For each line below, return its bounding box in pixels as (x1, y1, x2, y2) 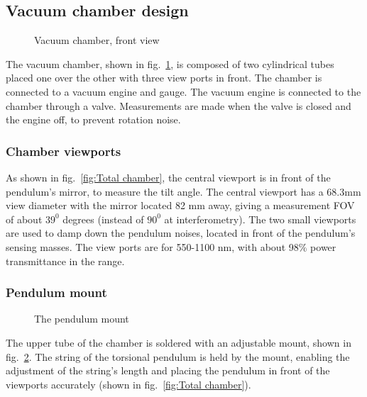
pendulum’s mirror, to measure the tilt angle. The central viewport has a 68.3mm (6, 184, 361, 198)
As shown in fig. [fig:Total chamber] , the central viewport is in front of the (6, 169, 331, 184)
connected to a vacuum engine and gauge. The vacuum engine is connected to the (6, 84, 361, 99)
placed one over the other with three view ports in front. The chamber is (6, 70, 322, 85)
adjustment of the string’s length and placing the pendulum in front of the (6, 363, 330, 378)
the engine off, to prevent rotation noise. (6, 112, 181, 127)
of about (6, 211, 43, 226)
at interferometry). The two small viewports (164, 211, 356, 226)
